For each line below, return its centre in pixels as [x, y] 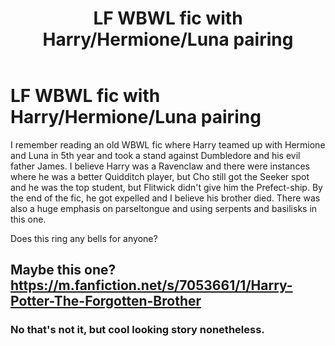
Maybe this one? [63, 270]
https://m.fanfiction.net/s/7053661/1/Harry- [151, 285]
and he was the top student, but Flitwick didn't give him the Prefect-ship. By [166, 187]
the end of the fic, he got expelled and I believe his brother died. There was [165, 198]
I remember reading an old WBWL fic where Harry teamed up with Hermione [168, 144]
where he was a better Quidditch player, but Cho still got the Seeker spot [160, 176]
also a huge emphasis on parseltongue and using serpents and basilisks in [164, 208]
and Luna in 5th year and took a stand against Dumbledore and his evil [155, 155]
